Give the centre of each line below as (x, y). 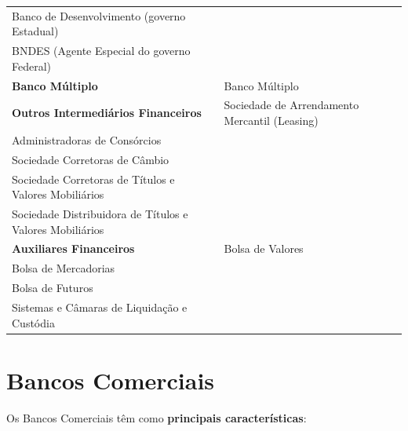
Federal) (32, 66)
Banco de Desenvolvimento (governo (99, 15)
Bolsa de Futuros (53, 288)
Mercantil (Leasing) (271, 121)
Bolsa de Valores (264, 248)
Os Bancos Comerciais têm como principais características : (157, 417)
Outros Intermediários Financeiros (107, 113)
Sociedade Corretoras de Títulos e (93, 179)
